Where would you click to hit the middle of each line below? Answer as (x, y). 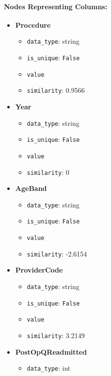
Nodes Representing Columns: (56, 6)
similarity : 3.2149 (56, 335)
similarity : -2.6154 (57, 253)
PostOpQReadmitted (51, 351)
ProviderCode (39, 270)
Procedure (33, 25)
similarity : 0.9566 (56, 90)
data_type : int (49, 368)
